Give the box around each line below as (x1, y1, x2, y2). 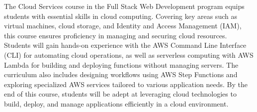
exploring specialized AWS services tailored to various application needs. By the (4, 79, 248, 89)
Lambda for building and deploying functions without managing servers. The (4, 59, 239, 70)
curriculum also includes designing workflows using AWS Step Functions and (4, 69, 238, 80)
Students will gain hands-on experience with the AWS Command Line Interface (4, 40, 247, 50)
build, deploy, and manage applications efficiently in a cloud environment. (4, 98, 229, 109)
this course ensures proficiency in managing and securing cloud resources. (4, 30, 227, 40)
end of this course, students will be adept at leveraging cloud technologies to (4, 89, 237, 99)
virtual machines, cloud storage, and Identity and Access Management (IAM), (4, 20, 242, 31)
